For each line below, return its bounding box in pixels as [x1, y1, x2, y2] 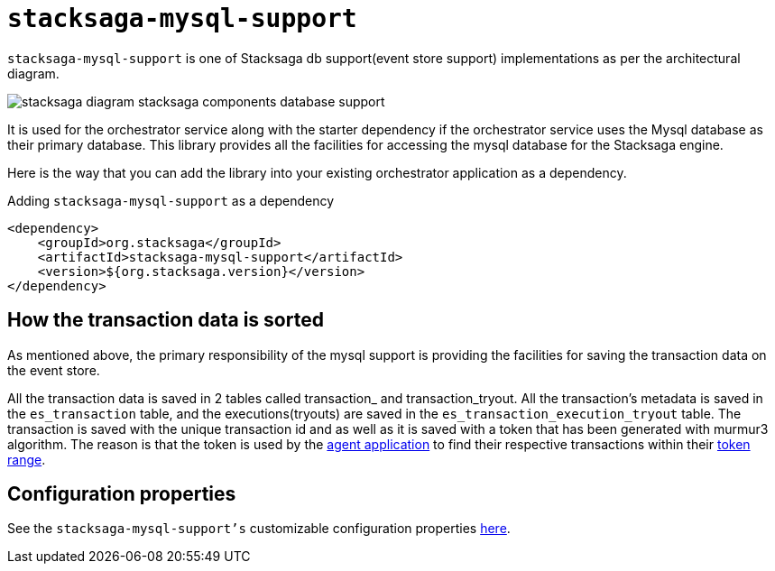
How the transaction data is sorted [7, 309, 324, 332]
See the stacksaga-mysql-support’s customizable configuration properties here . [7, 520, 511, 537]
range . [7, 451, 46, 467]
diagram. [7, 65, 60, 81]
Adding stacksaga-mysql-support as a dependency [7, 192, 335, 208]
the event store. [7, 362, 100, 378]
